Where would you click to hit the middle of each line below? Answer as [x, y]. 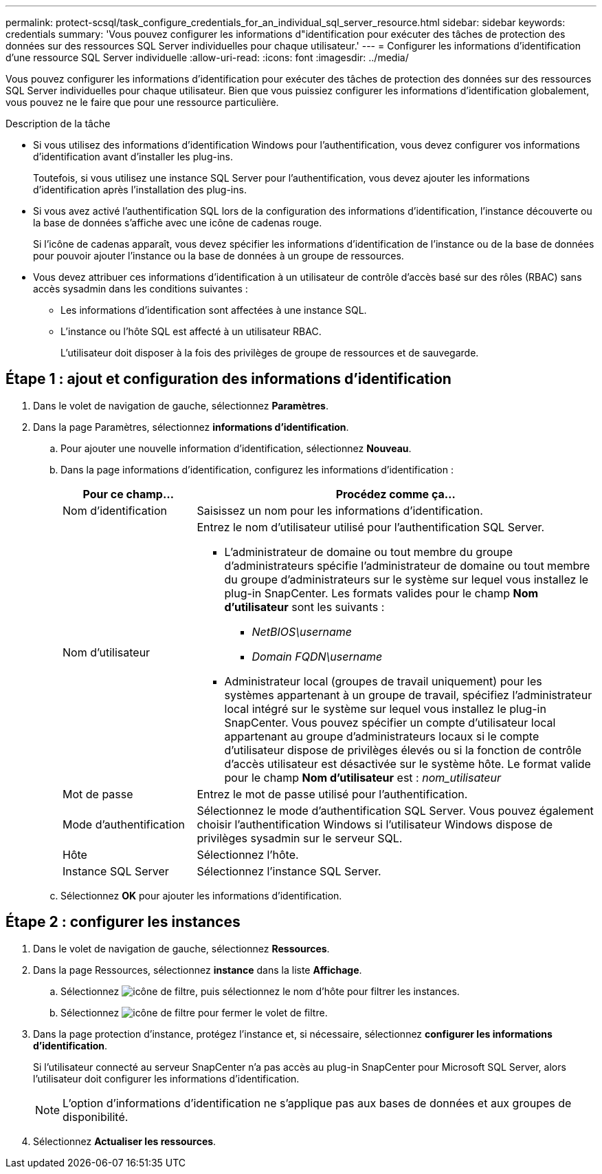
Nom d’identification [115, 510]
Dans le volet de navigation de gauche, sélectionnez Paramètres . [181, 405]
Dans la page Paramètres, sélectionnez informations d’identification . [191, 427]
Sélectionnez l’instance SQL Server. [289, 871]
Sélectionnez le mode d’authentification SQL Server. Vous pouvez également [395, 810]
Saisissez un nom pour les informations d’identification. [340, 510]
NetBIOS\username [302, 631]
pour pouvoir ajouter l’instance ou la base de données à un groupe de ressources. [219, 256]
